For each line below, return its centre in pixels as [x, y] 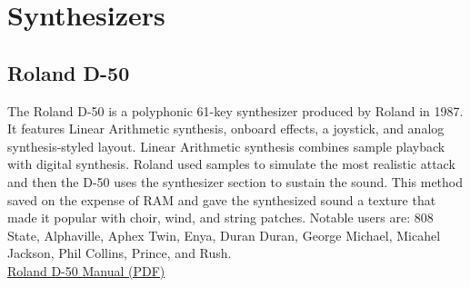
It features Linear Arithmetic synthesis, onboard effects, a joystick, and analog [226, 129]
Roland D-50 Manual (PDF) [86, 270]
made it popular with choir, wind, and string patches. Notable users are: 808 [220, 218]
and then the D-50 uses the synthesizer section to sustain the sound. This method [235, 181]
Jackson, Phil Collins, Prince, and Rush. [120, 253]
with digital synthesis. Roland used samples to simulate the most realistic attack [231, 164]
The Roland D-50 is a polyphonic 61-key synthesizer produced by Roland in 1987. [235, 110]
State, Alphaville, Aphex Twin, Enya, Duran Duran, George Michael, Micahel [224, 235]
